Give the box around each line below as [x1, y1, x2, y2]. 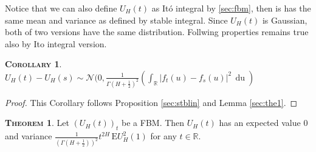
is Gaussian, [262, 13, 307, 26]
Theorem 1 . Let [5, 116, 69, 129]
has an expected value [219, 116, 301, 129]
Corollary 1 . [5, 58, 62, 70]
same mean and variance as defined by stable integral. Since [5, 13, 228, 26]
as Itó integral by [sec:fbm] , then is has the [151, 2, 311, 14]
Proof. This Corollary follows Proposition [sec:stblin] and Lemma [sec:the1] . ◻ [5, 96, 298, 108]
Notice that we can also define [5, 2, 117, 14]
